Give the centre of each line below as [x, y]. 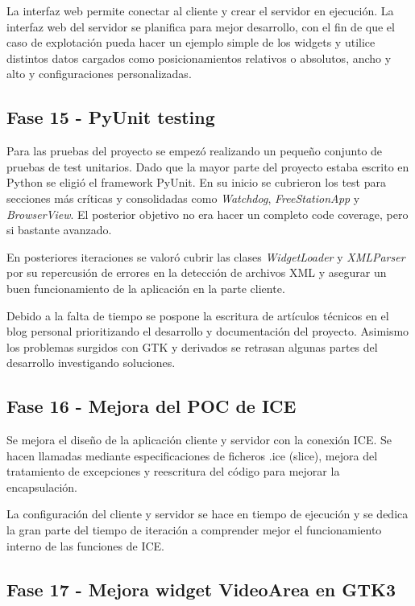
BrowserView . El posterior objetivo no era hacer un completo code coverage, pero [207, 214]
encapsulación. [42, 486]
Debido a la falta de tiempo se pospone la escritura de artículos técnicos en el [198, 315]
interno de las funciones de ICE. [85, 545]
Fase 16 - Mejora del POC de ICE [151, 406]
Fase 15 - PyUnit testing [111, 117]
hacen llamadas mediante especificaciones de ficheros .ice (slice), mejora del [192, 455]
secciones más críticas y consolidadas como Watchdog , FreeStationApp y [183, 198]
